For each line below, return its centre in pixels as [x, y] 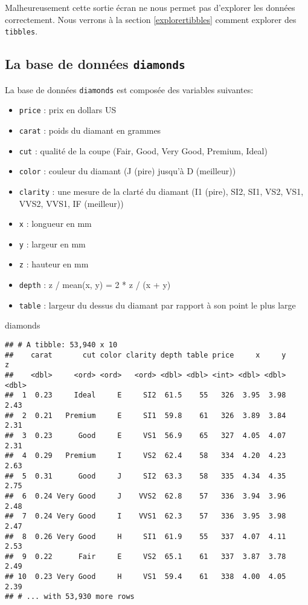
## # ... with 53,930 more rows [70, 597]
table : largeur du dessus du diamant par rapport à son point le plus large [157, 305]
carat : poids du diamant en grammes [90, 130]
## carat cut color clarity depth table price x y [146, 355]
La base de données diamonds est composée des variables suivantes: [129, 89]
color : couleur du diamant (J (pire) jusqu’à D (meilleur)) [127, 171]
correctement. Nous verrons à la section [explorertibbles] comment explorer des [151, 19]
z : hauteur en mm [54, 264]
